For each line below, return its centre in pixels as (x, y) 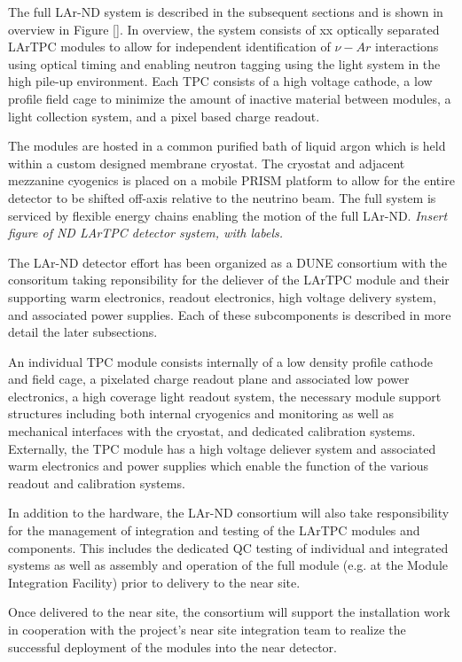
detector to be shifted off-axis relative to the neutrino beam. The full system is (222, 197)
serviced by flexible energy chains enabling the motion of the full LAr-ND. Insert (228, 215)
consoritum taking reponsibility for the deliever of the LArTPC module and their (229, 280)
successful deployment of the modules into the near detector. (172, 646)
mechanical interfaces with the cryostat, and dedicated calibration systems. (212, 431)
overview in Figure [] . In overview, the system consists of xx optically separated (224, 29)
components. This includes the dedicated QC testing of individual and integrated (228, 547)
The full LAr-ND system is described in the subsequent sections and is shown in (226, 12)
